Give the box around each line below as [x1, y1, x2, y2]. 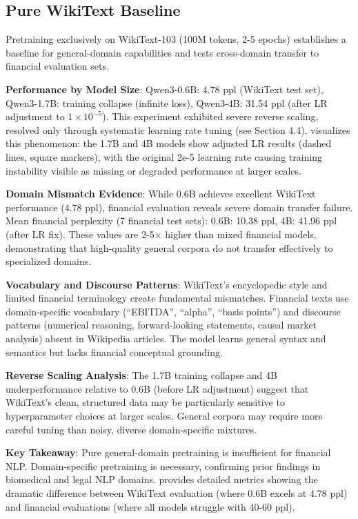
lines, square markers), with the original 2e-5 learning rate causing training [6, 149, 323, 164]
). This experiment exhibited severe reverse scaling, [102, 109, 319, 124]
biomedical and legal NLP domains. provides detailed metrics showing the [6, 472, 318, 487]
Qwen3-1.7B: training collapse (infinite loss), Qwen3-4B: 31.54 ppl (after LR [6, 95, 328, 110]
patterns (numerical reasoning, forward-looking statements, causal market [6, 317, 317, 332]
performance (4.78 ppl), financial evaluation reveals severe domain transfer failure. [6, 199, 353, 214]
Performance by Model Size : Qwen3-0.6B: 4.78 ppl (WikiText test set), [6, 81, 324, 96]
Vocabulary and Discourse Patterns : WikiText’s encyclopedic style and [6, 277, 328, 291]
